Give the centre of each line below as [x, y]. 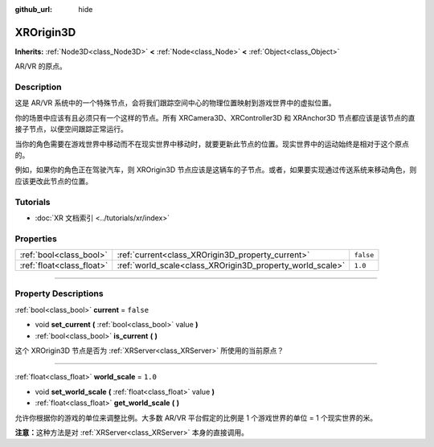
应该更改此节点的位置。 [53, 181]
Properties [36, 239]
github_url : [33, 9]
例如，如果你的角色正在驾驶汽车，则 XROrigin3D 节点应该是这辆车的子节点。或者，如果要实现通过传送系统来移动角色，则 [216, 170]
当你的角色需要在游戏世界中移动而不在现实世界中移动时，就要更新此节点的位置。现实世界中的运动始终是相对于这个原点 [212, 144]
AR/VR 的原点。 [41, 66]
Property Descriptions [59, 293]
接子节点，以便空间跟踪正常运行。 [71, 129]
